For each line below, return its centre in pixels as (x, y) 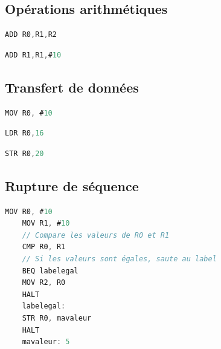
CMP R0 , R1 (44, 247)
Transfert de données (72, 87)
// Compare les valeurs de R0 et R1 (96, 235)
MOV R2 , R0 (44, 283)
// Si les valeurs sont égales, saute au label (119, 259)
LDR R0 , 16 (24, 133)
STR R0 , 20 (24, 153)
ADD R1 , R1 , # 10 (33, 55)
